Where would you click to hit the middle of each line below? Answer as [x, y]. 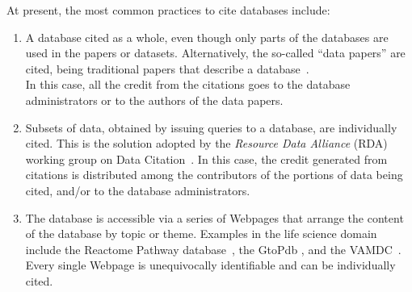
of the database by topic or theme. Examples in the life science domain [201, 234]
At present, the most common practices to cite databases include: [168, 10]
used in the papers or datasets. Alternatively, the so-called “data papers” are [215, 53]
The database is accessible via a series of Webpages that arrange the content [214, 217]
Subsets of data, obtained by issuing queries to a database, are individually [211, 127]
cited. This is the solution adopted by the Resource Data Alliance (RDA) [206, 143]
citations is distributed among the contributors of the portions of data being [214, 175]
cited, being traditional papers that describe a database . [167, 68]
